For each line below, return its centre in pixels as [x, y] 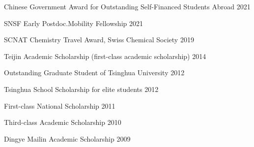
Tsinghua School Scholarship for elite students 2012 [81, 89]
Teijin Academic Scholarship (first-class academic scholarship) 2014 [105, 56]
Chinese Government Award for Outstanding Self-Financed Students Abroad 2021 [127, 6]
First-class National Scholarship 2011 [60, 105]
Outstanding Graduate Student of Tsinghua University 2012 [94, 73]
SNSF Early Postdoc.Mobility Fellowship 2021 [73, 23]
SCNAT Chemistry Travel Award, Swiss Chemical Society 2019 [99, 40]
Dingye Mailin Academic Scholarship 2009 [67, 138]
